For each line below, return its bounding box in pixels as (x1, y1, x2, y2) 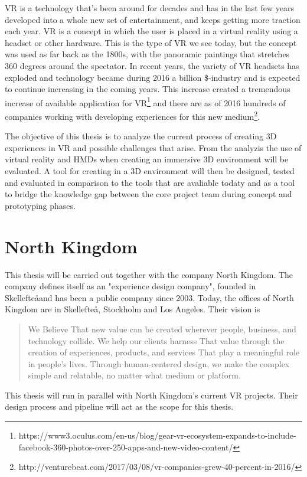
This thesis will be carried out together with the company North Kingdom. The (5, 268, 293, 280)
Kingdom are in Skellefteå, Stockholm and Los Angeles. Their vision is (5, 303, 260, 315)
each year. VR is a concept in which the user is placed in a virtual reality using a (5, 25, 298, 37)
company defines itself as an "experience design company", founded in (5, 280, 256, 292)
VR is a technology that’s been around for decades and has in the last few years (5, 2, 294, 14)
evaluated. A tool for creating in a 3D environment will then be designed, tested (5, 165, 295, 177)
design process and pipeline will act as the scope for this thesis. (5, 400, 234, 413)
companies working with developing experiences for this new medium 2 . (5, 109, 260, 122)
